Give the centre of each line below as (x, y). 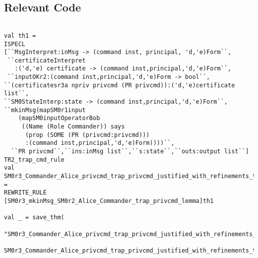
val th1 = (20, 35)
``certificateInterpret (47, 60)
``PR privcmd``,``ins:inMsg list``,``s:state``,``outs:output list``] (130, 152)
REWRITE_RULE (25, 193)
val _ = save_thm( (34, 218)
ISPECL (15, 44)
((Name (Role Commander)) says (73, 127)
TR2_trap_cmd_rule (34, 160)
